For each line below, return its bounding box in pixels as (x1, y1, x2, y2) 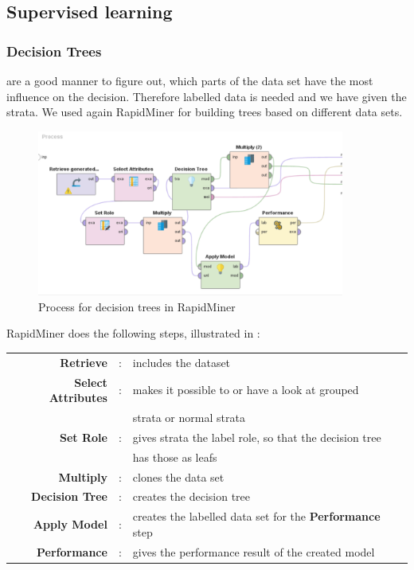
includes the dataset (132, 353, 231, 370)
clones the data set (132, 468, 225, 485)
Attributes (49, 389, 107, 406)
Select (74, 373, 107, 390)
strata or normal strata (132, 409, 245, 426)
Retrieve (60, 353, 107, 370)
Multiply (58, 468, 107, 485)
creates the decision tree (132, 488, 250, 505)
